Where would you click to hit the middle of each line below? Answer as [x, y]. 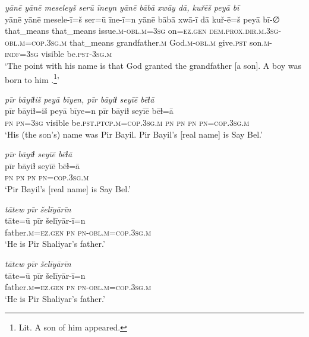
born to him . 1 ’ [32, 78]
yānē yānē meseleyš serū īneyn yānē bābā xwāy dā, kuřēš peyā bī [122, 7]
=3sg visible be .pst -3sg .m [66, 54]
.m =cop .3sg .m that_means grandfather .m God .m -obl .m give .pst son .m [144, 42]
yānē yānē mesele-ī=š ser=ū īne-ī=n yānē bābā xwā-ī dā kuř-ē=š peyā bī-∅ [142, 19]
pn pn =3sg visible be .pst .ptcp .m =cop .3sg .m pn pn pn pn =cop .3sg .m [127, 122]
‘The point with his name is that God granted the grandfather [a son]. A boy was [153, 65]
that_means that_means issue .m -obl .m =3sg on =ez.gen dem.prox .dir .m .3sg [142, 31]
